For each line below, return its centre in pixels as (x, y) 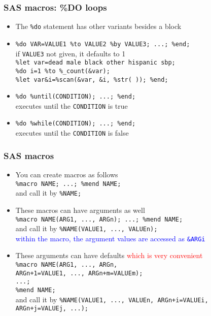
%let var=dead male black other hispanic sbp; (95, 63)
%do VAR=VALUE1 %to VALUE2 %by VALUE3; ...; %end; (103, 44)
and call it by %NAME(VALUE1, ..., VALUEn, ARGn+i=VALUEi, (112, 299)
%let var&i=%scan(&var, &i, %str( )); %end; (92, 80)
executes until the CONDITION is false (72, 133)
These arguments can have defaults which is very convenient (109, 255)
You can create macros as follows (67, 174)
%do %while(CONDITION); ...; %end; (76, 124)
